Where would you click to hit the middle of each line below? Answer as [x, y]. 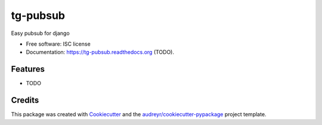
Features [28, 69]
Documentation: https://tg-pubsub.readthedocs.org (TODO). [100, 52]
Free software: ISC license [58, 44]
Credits [25, 100]
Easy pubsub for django [40, 33]
